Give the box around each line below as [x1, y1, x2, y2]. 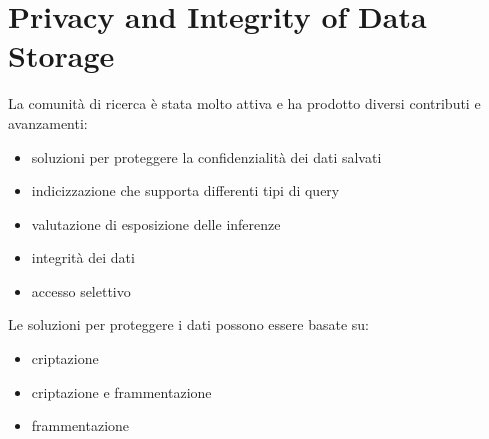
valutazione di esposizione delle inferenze [31, 213, 281, 234]
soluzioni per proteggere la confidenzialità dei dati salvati [31, 146, 382, 167]
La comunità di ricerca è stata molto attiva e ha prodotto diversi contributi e [8, 93, 481, 114]
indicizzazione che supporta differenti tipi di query [31, 180, 340, 201]
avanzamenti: [8, 112, 88, 133]
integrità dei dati [31, 247, 135, 268]
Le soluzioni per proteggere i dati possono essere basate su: [8, 314, 369, 335]
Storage [8, 35, 115, 76]
